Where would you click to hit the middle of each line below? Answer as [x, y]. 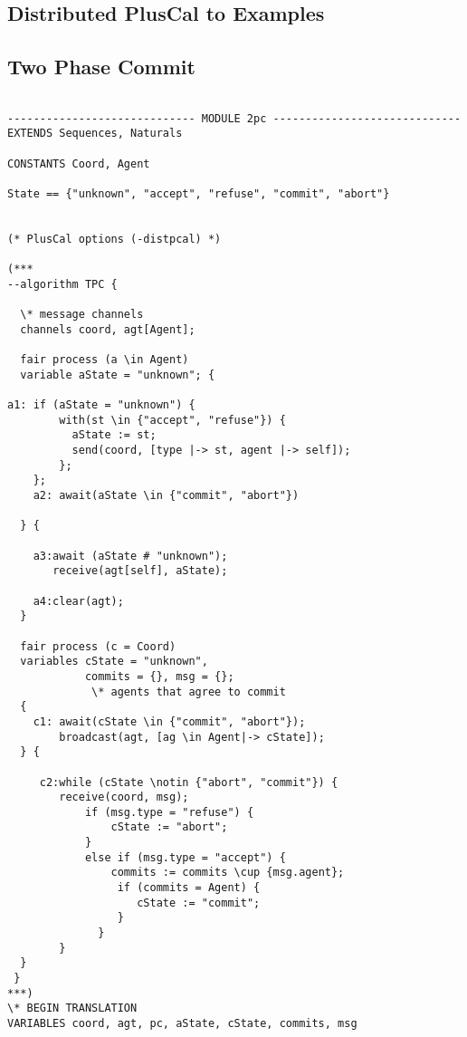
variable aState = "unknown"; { [118, 374]
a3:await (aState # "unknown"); [130, 556]
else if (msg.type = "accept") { [185, 857]
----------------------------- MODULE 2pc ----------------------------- [234, 118]
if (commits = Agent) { [189, 888]
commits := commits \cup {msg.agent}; [228, 873]
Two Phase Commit [101, 67]
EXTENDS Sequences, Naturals [95, 134]
